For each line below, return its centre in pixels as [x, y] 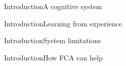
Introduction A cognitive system [53, 6]
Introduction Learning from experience [63, 23]
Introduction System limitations [53, 40]
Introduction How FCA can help [53, 57]
